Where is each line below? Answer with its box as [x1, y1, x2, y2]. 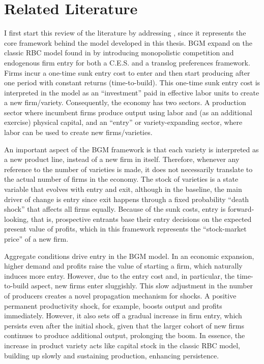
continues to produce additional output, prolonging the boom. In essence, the [4, 330, 245, 341]
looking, [4, 213, 29, 224]
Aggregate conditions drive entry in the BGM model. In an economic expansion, [4, 250, 254, 261]
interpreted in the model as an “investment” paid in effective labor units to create [4, 87, 259, 97]
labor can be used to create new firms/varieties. [4, 127, 153, 138]
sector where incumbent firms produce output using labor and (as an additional [4, 107, 252, 117]
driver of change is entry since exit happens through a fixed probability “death [4, 193, 249, 204]
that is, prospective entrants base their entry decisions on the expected [31, 213, 252, 224]
